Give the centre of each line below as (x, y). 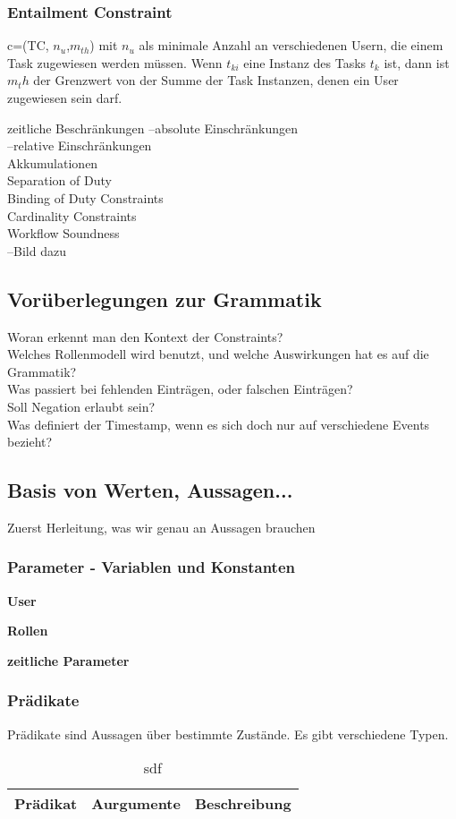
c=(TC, (28, 45)
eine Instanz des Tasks (305, 62)
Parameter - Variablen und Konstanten (151, 567)
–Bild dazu (37, 250)
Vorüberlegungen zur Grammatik (165, 299)
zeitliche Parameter (68, 660)
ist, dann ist (417, 62)
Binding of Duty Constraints (85, 197)
